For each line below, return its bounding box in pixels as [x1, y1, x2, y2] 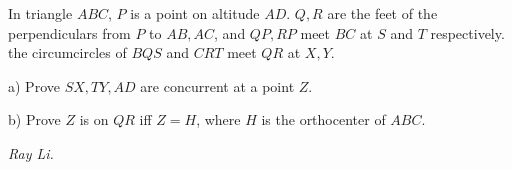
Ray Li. [8, 142, 54, 163]
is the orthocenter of [261, 109, 386, 130]
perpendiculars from [8, 22, 131, 43]
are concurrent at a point [140, 75, 295, 96]
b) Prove [8, 109, 61, 130]
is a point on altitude [130, 3, 260, 23]
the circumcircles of [8, 42, 127, 63]
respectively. [430, 22, 505, 43]
